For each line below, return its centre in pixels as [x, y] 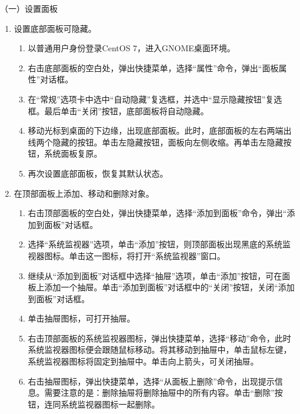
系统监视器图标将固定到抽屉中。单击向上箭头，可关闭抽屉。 [143, 361]
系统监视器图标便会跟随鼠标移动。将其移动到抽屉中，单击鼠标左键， [160, 350]
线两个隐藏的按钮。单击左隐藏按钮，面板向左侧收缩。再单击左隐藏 [156, 142]
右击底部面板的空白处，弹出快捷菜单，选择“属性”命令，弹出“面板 [153, 67]
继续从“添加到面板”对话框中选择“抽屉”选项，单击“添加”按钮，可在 [155, 275]
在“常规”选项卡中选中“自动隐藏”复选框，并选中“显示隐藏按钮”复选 [155, 99]
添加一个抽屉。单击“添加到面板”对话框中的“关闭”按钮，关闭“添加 [169, 287]
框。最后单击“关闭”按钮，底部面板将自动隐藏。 [118, 110]
